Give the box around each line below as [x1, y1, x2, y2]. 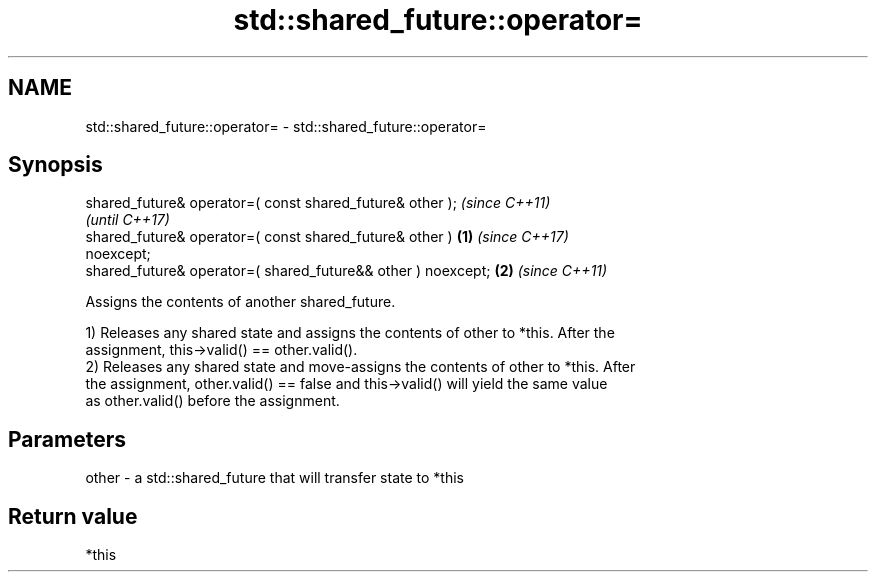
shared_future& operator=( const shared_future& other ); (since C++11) [85, 194, 551, 212]
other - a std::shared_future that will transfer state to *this [85, 469, 464, 487]
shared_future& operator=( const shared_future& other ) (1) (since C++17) [85, 228, 569, 246]
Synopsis [8, 152, 103, 178]
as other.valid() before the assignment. [85, 392, 340, 410]
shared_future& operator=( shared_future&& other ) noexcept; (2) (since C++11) [85, 262, 608, 280]
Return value [8, 503, 138, 529]
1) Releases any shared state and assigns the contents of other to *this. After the [85, 324, 615, 342]
